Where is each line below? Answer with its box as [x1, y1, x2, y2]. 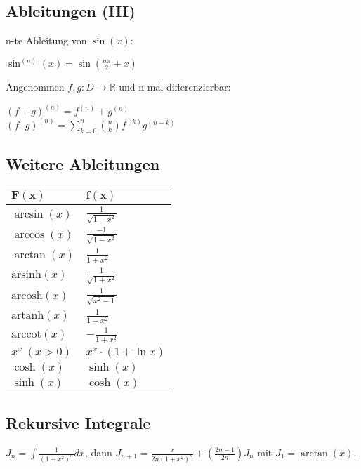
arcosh [11, 290, 43, 302]
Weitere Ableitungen [6, 152, 160, 174]
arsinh [11, 269, 41, 281]
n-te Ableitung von [6, 33, 87, 48]
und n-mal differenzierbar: [119, 79, 231, 94]
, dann [84, 445, 112, 459]
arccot [11, 329, 41, 341]
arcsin [14, 208, 44, 220]
